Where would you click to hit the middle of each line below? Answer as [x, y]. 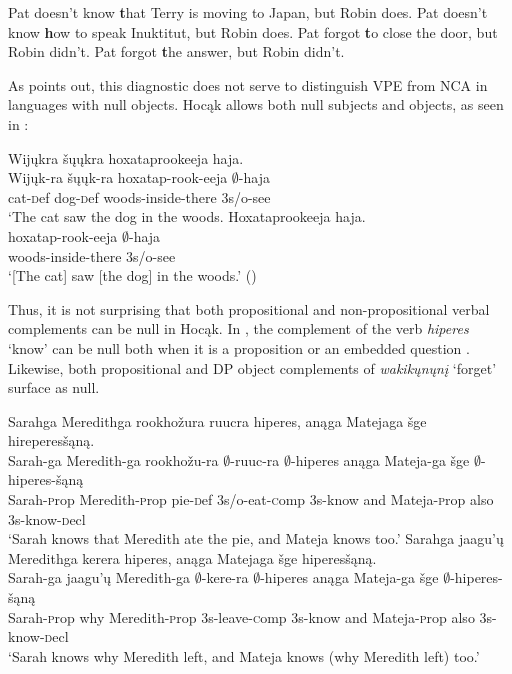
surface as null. [54, 387]
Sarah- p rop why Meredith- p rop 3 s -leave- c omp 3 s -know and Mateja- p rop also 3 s [250, 616]
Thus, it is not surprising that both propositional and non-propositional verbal [249, 308]
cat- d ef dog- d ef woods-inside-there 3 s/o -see [139, 196]
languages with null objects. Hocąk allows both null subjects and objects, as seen [256, 104]
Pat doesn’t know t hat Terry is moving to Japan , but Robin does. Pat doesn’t [248, 12]
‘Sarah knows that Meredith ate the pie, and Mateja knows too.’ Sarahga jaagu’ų [256, 538]
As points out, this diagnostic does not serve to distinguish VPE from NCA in [248, 84]
